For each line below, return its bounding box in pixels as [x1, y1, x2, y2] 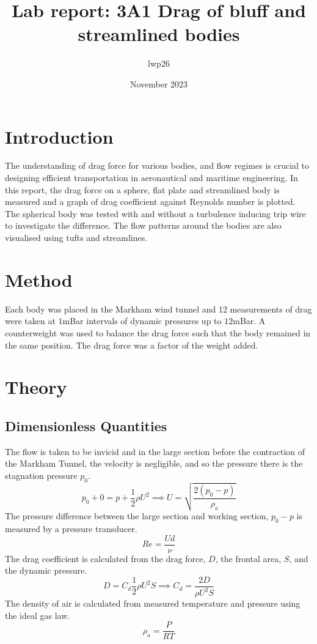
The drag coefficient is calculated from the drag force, [5, 552, 206, 564]
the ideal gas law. [5, 609, 70, 621]
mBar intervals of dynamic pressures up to [62, 314, 222, 327]
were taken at [5, 314, 56, 327]
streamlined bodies [78, 21, 240, 46]
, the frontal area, [215, 552, 282, 564]
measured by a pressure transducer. [5, 522, 137, 535]
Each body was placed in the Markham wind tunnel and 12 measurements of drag [5, 302, 312, 315]
